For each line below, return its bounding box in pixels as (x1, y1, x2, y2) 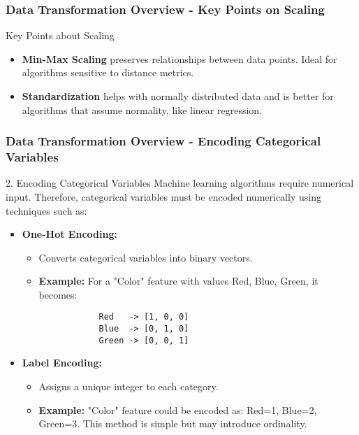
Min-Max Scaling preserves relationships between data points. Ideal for (22, 51, 337, 66)
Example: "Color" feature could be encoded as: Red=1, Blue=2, (38, 402, 317, 417)
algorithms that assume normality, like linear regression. (22, 102, 262, 117)
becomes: (38, 287, 78, 301)
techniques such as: (6, 203, 87, 217)
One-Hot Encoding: (22, 227, 117, 241)
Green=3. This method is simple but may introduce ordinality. (38, 416, 307, 431)
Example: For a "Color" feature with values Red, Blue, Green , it (38, 273, 318, 288)
